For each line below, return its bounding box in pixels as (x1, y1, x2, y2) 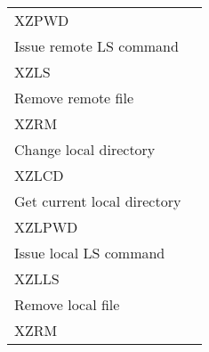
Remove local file (14, 294, 120, 315)
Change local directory (14, 139, 156, 160)
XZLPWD (14, 217, 78, 237)
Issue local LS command (14, 242, 165, 263)
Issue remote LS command (14, 36, 179, 56)
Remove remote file (14, 87, 134, 108)
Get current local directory (14, 191, 181, 211)
